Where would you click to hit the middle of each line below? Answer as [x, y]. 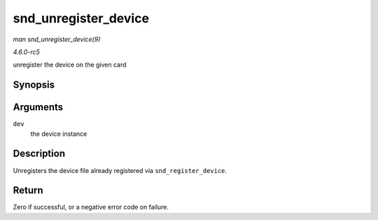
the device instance [59, 134]
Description [39, 154]
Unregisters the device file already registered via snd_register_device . [120, 170]
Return [28, 190]
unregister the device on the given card [70, 65]
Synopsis [34, 85]
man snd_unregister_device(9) [57, 39]
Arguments [38, 108]
